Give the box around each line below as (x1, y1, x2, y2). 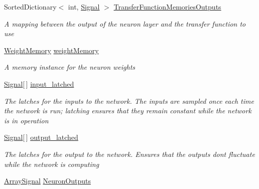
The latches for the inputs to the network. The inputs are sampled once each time (4, 95, 254, 106)
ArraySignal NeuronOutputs (4, 175, 91, 186)
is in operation (4, 115, 49, 125)
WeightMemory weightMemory (4, 45, 99, 55)
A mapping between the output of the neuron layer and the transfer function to (4, 18, 246, 29)
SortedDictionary (4, 2, 57, 12)
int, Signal (68, 2, 100, 12)
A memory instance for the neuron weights (4, 62, 136, 72)
